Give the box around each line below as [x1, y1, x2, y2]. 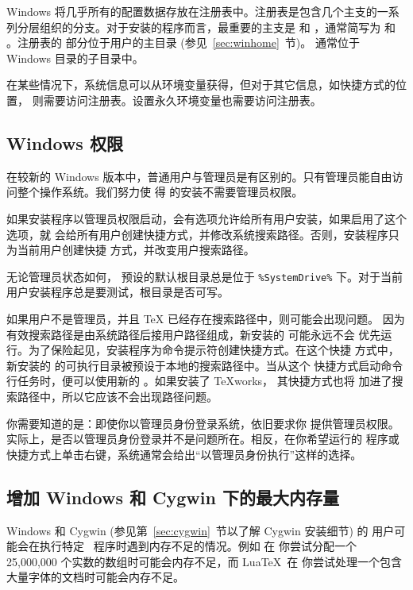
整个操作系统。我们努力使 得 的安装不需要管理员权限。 [17, 183, 303, 200]
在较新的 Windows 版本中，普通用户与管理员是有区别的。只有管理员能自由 [6, 168, 392, 184]
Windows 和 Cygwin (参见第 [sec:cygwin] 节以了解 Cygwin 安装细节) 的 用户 [6, 522, 395, 538]
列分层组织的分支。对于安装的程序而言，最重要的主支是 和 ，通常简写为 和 [6, 18, 396, 35]
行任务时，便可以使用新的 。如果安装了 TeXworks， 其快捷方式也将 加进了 [6, 372, 392, 389]
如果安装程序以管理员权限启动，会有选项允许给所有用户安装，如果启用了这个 [6, 210, 407, 226]
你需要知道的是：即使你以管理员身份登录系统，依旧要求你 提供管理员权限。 [6, 415, 399, 431]
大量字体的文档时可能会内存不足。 [6, 569, 184, 585]
